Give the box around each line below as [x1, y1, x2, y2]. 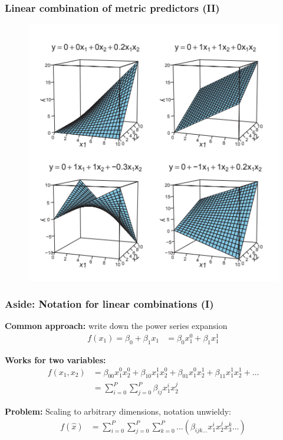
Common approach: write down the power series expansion [5, 320, 228, 332]
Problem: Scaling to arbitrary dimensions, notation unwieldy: [5, 405, 231, 417]
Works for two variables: [5, 353, 106, 366]
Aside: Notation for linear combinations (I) [5, 296, 214, 311]
